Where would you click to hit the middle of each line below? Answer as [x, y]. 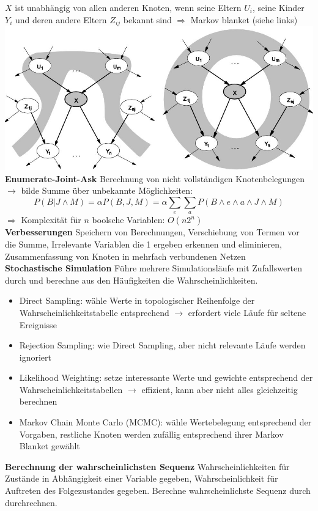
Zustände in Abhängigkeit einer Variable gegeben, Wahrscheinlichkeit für [142, 478]
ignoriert [35, 357]
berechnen [38, 401]
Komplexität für [51, 220]
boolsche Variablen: [128, 220]
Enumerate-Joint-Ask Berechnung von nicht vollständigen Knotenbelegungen [155, 178]
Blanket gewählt [50, 446]
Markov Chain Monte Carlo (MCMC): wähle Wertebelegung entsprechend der [165, 422]
